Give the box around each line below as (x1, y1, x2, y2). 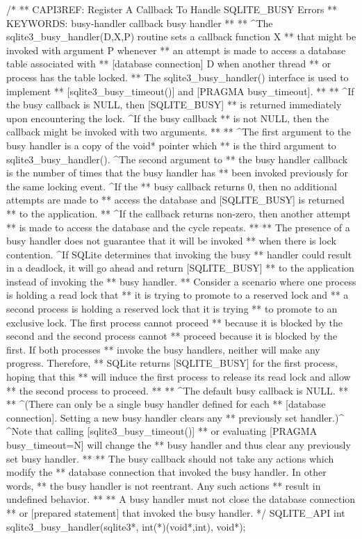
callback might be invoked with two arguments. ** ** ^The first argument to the (6, 124, 352, 139)
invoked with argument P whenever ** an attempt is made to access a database (6, 42, 346, 57)
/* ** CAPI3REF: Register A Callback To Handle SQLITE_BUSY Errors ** (6, 2, 338, 16)
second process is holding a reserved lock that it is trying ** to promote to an (6, 301, 338, 316)
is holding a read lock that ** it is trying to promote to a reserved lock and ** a (6, 288, 349, 302)
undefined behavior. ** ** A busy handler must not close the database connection (6, 492, 356, 506)
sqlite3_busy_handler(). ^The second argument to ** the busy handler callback (6, 151, 348, 166)
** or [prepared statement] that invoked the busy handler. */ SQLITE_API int (6, 505, 345, 520)
